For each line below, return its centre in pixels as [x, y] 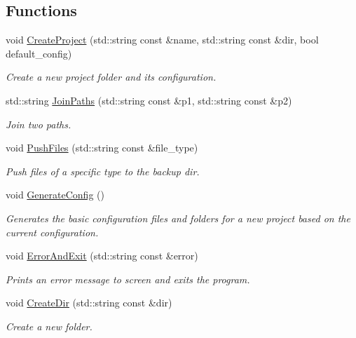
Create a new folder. [49, 326]
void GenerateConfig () [55, 195]
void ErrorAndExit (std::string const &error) [102, 256]
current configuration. [52, 232]
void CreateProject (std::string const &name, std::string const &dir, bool [162, 40]
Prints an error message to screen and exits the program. [128, 279]
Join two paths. [39, 124]
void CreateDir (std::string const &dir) [89, 303]
